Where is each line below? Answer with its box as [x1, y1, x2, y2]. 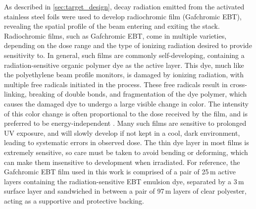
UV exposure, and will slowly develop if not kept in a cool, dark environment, [4, 127, 240, 138]
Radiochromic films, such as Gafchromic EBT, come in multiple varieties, [4, 30, 227, 41]
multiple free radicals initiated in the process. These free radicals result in [4, 79, 228, 89]
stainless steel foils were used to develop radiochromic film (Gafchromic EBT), [4, 11, 242, 21]
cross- [230, 79, 247, 89]
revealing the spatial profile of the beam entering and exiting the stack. [4, 21, 220, 31]
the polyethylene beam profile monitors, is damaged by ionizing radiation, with [4, 69, 244, 80]
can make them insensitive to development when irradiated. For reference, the [4, 157, 240, 167]
